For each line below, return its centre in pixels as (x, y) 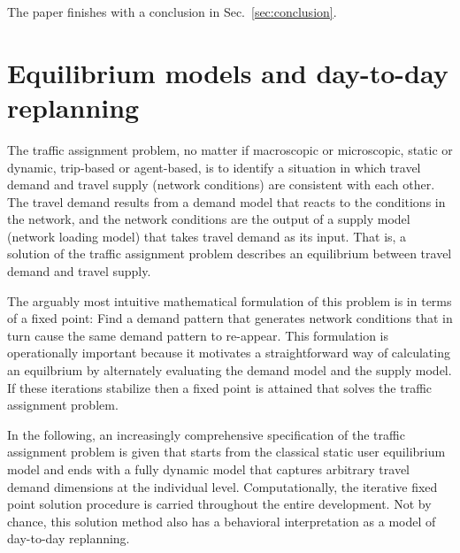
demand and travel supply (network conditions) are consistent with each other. (221, 184)
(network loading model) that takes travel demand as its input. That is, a (207, 236)
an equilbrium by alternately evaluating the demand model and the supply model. (230, 370)
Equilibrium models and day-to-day (228, 72)
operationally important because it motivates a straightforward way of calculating (229, 353)
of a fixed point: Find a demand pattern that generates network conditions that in (230, 318)
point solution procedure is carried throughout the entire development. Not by (219, 504)
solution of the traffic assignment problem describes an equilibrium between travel (230, 253)
